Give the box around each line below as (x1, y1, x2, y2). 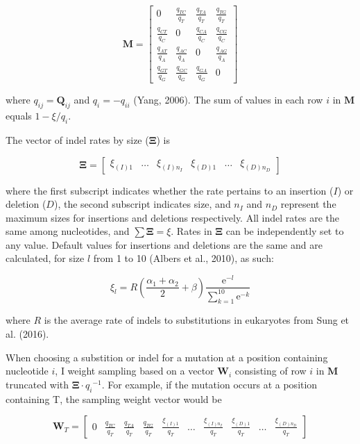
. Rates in (171, 224, 212, 238)
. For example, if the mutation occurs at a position (101, 377, 318, 391)
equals (6, 108, 32, 123)
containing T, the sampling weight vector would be (6, 391, 222, 406)
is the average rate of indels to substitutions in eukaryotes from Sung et (44, 313, 350, 327)
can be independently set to (225, 224, 344, 238)
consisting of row (234, 363, 307, 378)
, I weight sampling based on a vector (55, 363, 214, 378)
